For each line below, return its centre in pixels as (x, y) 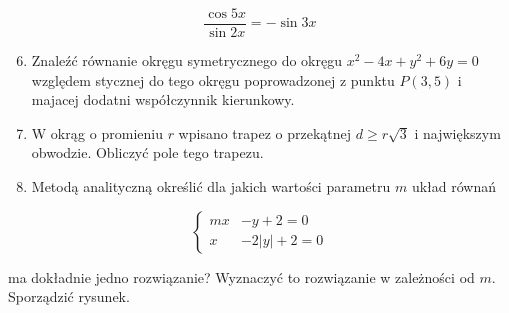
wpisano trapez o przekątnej (265, 132)
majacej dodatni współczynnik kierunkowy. (163, 99)
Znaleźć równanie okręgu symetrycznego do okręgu (186, 60)
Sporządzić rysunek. (69, 296)
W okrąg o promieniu (97, 132)
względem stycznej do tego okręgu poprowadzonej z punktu (213, 79)
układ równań (454, 186)
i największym (457, 132)
